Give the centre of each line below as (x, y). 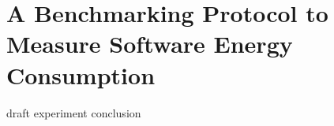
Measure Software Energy (150, 44)
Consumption (81, 74)
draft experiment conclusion (74, 112)
